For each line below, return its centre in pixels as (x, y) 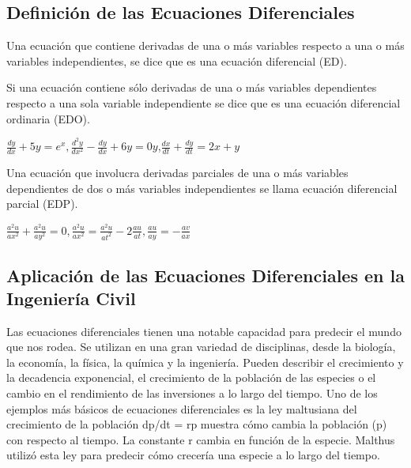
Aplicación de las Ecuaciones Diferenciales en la (205, 275)
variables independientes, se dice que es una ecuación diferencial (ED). (177, 60)
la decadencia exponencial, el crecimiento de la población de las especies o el (191, 377)
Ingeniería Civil (71, 298)
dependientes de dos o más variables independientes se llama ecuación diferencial (202, 188)
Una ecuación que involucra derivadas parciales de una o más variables (177, 173)
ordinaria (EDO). (48, 118)
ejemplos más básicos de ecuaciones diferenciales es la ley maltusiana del (182, 408)
